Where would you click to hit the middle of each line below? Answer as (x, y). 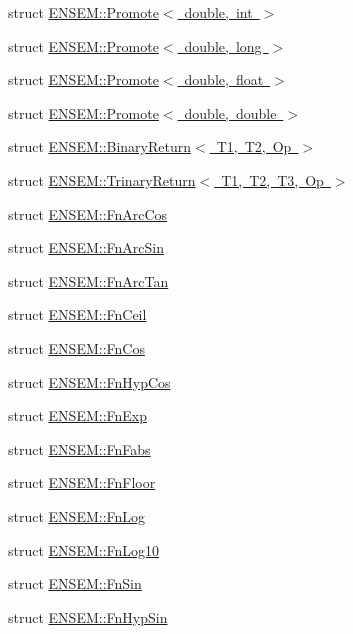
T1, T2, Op (254, 146)
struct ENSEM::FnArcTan (88, 280)
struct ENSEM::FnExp (78, 415)
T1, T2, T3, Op (272, 179)
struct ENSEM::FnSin (75, 583)
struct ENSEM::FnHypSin (88, 616)
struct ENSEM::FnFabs (79, 448)
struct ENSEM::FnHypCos (89, 381)
